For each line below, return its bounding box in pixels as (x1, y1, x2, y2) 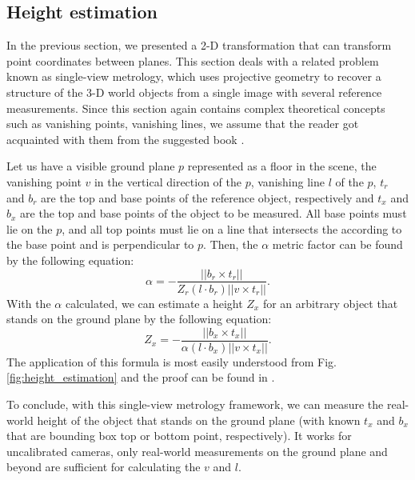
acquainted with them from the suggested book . (6, 130, 245, 147)
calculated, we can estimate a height (65, 294, 243, 311)
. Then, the (203, 236, 258, 253)
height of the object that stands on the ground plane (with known (37, 411, 361, 428)
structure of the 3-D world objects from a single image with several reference (6, 83, 382, 100)
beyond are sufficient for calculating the (6, 458, 201, 475)
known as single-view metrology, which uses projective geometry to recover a (6, 68, 381, 85)
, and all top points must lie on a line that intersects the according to (62, 220, 402, 237)
